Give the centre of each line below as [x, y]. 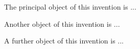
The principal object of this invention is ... [70, 7]
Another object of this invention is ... [62, 23]
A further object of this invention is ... [64, 41]
